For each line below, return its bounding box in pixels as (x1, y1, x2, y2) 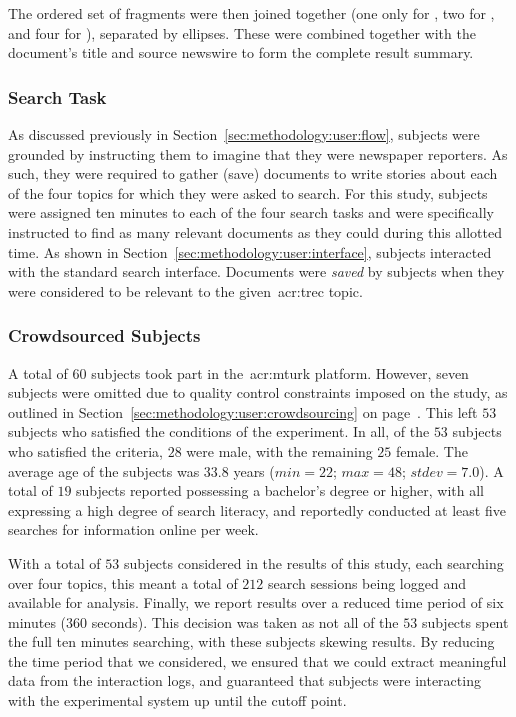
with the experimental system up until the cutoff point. (8, 690, 347, 711)
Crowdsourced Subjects (8, 323, 201, 348)
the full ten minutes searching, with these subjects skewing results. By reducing (8, 631, 495, 652)
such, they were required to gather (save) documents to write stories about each (8, 163, 498, 184)
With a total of (8, 552, 101, 573)
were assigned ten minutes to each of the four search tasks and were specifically (8, 202, 494, 223)
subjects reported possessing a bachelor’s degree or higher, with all (76, 480, 484, 501)
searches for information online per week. (8, 519, 259, 540)
